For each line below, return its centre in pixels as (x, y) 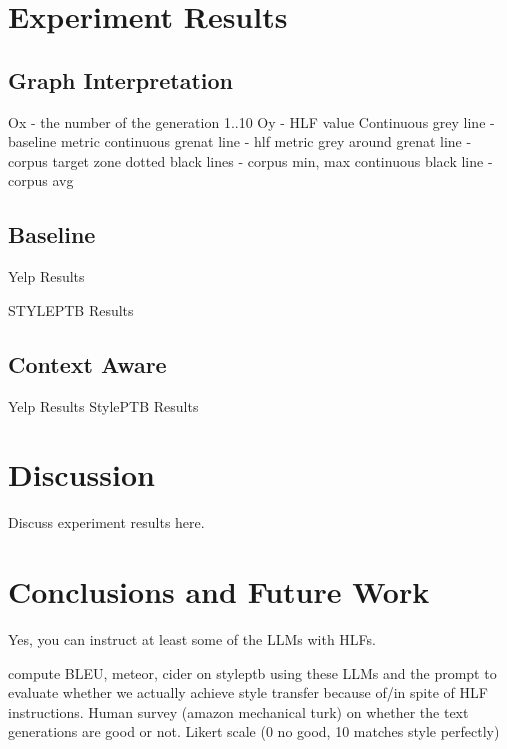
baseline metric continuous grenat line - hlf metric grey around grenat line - (240, 141)
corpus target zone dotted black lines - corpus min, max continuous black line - (250, 160)
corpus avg (41, 180)
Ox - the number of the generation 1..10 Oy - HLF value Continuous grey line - (251, 121)
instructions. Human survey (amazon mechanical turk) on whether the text (238, 711)
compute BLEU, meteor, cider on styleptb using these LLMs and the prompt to (252, 672)
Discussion (81, 474)
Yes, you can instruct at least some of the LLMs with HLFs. (192, 638)
